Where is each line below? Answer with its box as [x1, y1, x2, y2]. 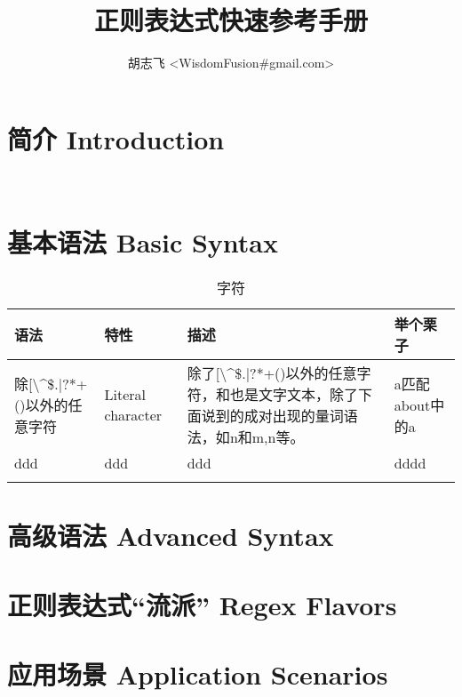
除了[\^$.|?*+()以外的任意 [187, 363, 357, 384]
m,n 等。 [251, 427, 305, 448]
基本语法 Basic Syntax [7, 224, 279, 260]
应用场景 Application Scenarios [7, 656, 388, 693]
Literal [104, 384, 147, 405]
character [104, 405, 163, 426]
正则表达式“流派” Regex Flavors [7, 586, 397, 622]
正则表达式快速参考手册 [93, 2, 368, 38]
